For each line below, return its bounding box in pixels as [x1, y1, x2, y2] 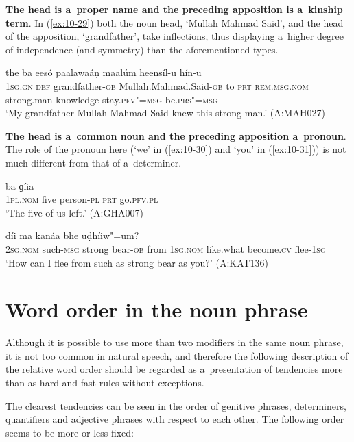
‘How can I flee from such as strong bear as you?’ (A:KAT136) [5, 255, 269, 269]
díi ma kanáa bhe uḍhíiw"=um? [5, 228, 139, 243]
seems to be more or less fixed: [5, 425, 134, 439]
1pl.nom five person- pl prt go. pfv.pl [5, 192, 158, 206]
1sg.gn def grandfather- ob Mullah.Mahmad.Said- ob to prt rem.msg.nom [5, 78, 309, 93]
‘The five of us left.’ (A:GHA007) [5, 205, 143, 219]
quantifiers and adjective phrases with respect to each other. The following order [5, 412, 344, 426]
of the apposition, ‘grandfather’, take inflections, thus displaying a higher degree [5, 29, 344, 43]
